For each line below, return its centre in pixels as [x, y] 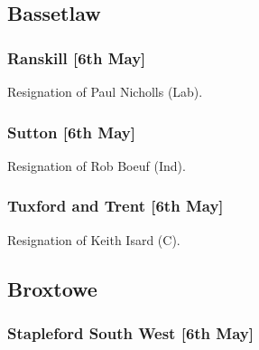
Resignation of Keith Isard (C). [94, 239]
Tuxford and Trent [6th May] [116, 206]
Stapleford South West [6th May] [130, 332]
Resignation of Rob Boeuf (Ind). [97, 165]
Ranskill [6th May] [77, 57]
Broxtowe [52, 288]
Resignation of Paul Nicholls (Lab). [105, 91]
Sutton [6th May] [71, 132]
